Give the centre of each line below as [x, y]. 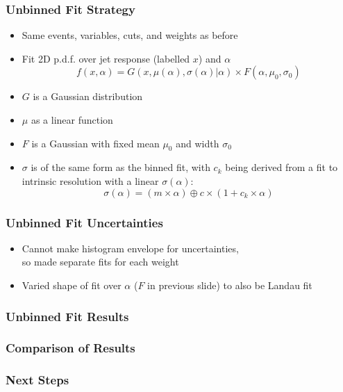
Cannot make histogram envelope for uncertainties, [130, 248]
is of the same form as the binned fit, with [120, 167]
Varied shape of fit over [72, 285]
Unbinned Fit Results [67, 316]
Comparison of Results [70, 348]
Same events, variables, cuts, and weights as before [130, 35]
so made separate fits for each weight [100, 262]
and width [198, 143]
